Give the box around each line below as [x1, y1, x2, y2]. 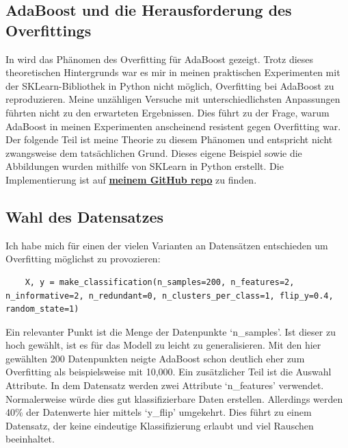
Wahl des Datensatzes [5, 206, 164, 227]
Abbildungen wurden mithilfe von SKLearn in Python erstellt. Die [5, 159, 284, 173]
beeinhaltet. [5, 432, 55, 446]
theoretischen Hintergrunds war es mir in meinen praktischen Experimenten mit [5, 65, 340, 79]
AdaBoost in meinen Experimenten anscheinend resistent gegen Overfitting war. [5, 119, 341, 133]
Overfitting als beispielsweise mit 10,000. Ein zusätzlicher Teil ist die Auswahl [5, 364, 332, 379]
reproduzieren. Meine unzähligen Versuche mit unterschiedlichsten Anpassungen [5, 92, 340, 106]
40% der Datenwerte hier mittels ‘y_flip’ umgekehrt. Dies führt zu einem [5, 405, 312, 419]
